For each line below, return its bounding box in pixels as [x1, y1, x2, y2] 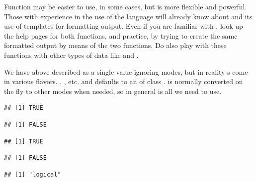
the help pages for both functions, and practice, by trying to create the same [4, 30, 238, 41]
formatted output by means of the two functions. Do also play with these [4, 40, 227, 50]
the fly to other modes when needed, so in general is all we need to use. [4, 86, 222, 96]
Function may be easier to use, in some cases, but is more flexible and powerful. [4, 1, 247, 11]
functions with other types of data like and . [4, 49, 139, 60]
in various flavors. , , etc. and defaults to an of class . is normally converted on [4, 76, 243, 87]
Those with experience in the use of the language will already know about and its [4, 11, 253, 21]
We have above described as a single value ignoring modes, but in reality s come [4, 66, 248, 77]
